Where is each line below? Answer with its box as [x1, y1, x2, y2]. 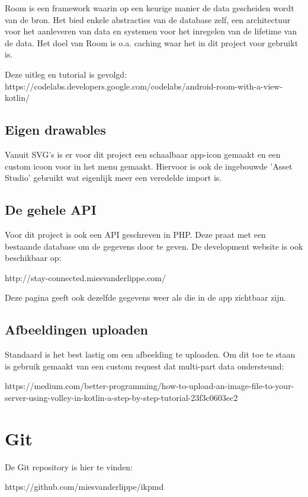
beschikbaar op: [5, 251, 62, 264]
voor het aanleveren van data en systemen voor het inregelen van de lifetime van [5, 25, 297, 37]
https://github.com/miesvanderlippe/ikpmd [5, 480, 164, 493]
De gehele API [5, 200, 97, 219]
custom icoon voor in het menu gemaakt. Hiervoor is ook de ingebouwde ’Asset [5, 160, 293, 172]
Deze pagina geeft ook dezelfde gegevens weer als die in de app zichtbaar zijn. [5, 291, 287, 304]
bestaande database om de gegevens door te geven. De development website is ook [5, 240, 303, 252]
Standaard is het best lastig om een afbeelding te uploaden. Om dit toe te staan [5, 348, 296, 361]
